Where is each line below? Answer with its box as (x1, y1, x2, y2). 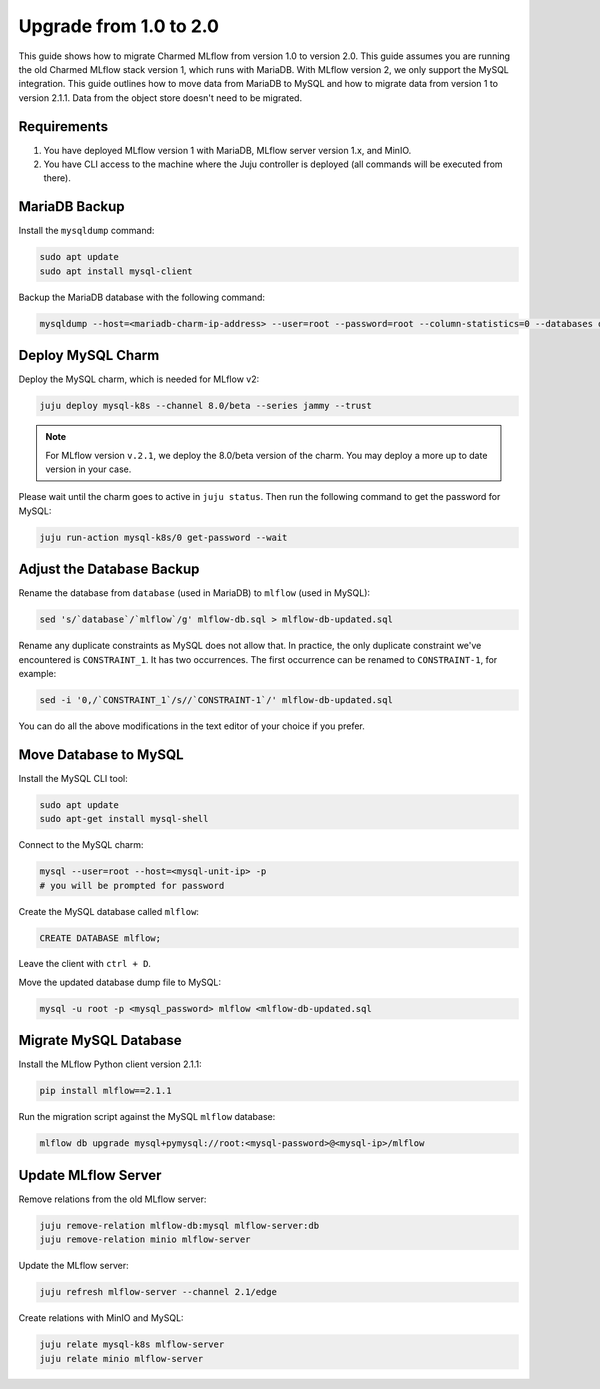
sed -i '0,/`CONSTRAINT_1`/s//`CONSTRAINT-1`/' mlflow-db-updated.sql (39, 694, 394, 705)
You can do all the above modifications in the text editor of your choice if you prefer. (18, 720, 365, 732)
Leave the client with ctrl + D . (18, 958, 152, 970)
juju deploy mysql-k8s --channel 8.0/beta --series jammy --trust (39, 400, 372, 412)
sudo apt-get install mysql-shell (39, 813, 209, 825)
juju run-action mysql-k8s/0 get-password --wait (39, 531, 288, 543)
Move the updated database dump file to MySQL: (18, 976, 222, 988)
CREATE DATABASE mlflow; (39, 932, 162, 944)
